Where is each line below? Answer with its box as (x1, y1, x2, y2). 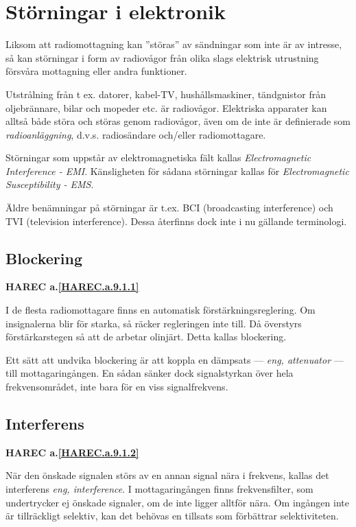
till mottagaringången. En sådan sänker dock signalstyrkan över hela (5, 366, 294, 380)
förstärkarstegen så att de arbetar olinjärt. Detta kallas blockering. (5, 329, 287, 344)
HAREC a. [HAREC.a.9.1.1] (5, 279, 139, 294)
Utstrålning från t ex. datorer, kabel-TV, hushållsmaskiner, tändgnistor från (5, 86, 327, 101)
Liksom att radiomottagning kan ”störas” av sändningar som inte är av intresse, (5, 37, 342, 51)
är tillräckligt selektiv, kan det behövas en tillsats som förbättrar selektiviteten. (5, 508, 339, 523)
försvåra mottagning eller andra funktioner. (5, 64, 187, 78)
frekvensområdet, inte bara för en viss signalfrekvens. (5, 379, 228, 394)
